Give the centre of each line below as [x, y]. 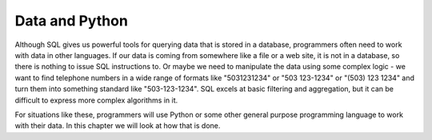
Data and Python [71, 21]
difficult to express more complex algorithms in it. [96, 100]
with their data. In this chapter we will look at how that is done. [118, 126]
